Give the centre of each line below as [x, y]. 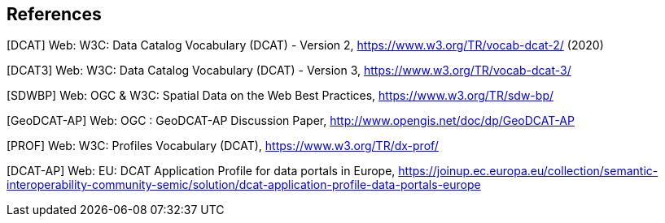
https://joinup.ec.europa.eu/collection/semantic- [528, 171]
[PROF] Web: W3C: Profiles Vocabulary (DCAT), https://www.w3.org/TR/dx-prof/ [223, 146]
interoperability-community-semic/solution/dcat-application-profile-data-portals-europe [244, 185]
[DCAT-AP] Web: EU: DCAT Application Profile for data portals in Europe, [201, 171]
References [54, 14]
